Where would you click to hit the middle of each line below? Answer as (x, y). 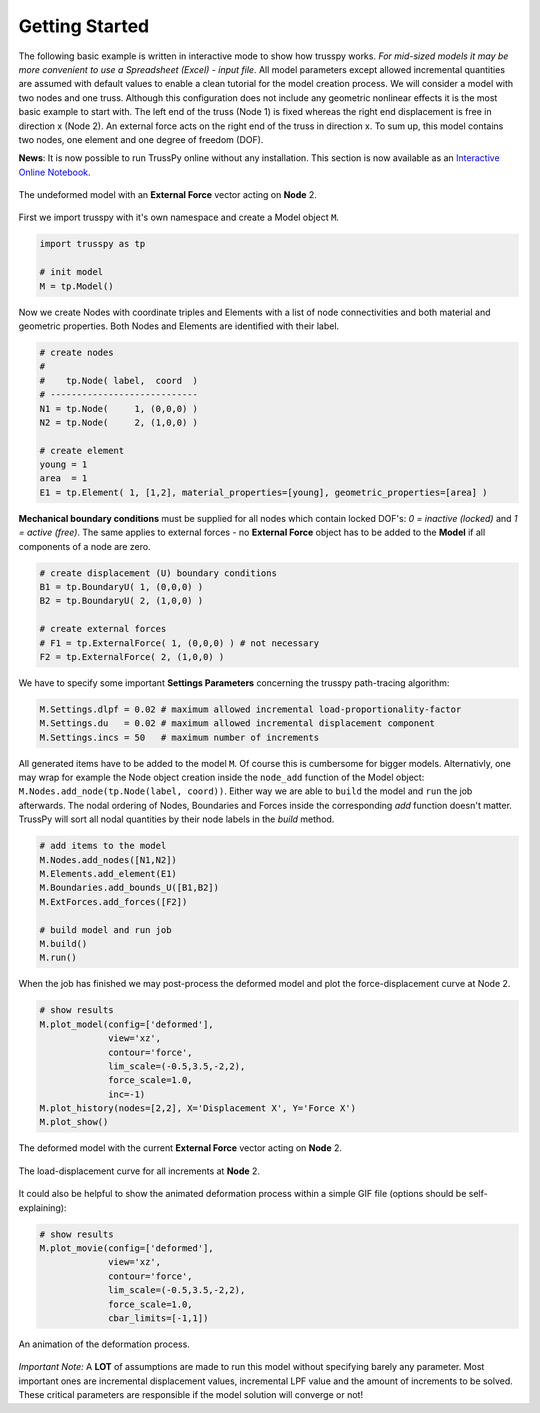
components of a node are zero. (84, 546)
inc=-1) (127, 1094)
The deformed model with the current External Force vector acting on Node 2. (180, 1148)
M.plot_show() (74, 1122)
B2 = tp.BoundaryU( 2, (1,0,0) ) (121, 601)
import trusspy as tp (92, 244)
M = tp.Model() (76, 286)
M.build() (63, 943)
